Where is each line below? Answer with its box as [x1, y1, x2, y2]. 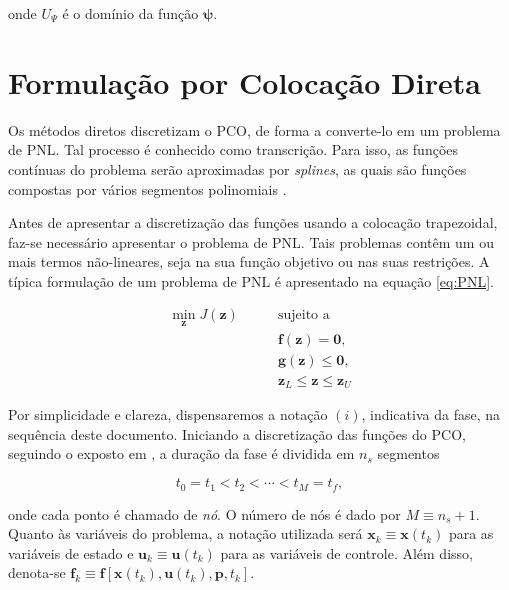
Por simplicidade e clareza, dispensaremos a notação [8, 404, 328, 425]
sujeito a [277, 308, 330, 323]
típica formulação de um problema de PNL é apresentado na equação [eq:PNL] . [8, 270, 494, 291]
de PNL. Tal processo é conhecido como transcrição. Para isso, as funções [8, 139, 459, 160]
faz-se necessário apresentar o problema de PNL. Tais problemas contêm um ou [8, 231, 494, 252]
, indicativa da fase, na [361, 404, 500, 425]
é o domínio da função [62, 3, 199, 23]
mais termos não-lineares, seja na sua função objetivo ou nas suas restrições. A [8, 251, 490, 272]
